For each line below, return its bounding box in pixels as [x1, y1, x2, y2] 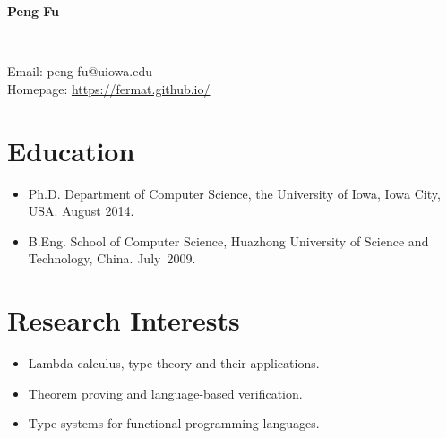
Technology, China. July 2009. [28, 249, 196, 268]
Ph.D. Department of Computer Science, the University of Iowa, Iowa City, [28, 184, 441, 202]
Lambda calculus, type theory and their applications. [28, 354, 320, 372]
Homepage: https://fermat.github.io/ [7, 79, 211, 98]
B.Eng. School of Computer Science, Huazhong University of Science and [28, 231, 429, 250]
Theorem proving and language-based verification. [28, 383, 303, 402]
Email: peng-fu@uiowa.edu [7, 62, 153, 81]
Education [7, 132, 135, 168]
